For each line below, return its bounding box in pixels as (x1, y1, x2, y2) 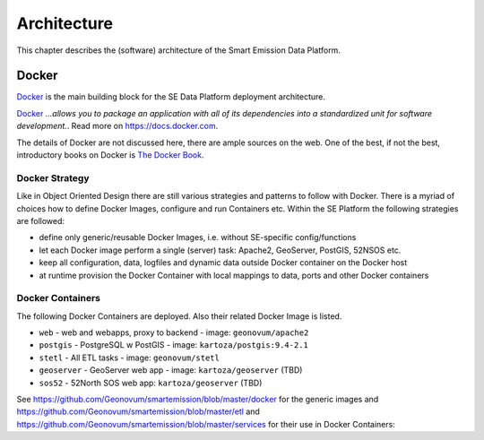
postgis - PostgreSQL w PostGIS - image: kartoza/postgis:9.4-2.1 (39, 340, 308, 350)
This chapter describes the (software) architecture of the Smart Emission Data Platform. (16, 45, 341, 56)
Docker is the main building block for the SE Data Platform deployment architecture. (16, 91, 326, 102)
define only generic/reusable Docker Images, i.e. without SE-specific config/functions (39, 232, 357, 243)
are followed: (16, 215, 65, 226)
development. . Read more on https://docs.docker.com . (16, 121, 219, 132)
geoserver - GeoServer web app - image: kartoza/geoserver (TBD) (39, 365, 303, 375)
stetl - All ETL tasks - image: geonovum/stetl (39, 352, 220, 363)
